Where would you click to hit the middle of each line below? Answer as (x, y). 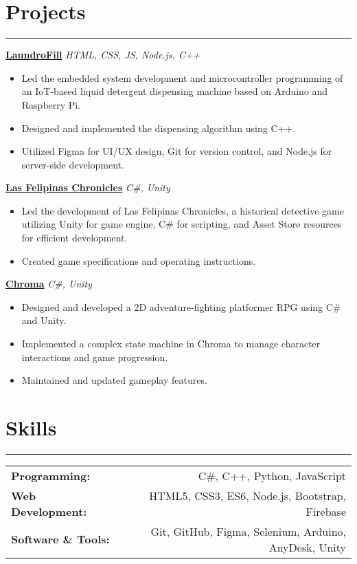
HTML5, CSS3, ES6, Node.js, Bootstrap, (247, 495)
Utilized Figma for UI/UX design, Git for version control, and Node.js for (177, 151)
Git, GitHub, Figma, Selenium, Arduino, (248, 531)
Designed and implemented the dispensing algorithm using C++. (159, 128)
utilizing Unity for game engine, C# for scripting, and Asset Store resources (182, 224)
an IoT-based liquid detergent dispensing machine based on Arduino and (175, 91)
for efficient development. (74, 238)
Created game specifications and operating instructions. (139, 260)
